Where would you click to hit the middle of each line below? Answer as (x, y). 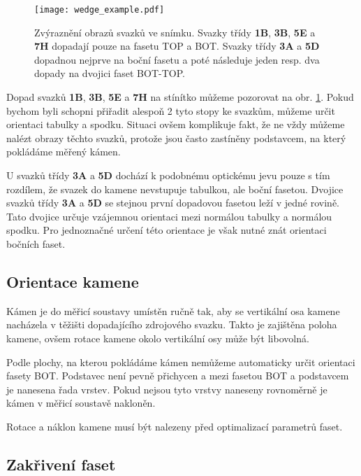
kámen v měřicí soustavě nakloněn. (81, 403)
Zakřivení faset (61, 464)
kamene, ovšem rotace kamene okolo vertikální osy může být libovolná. (158, 338)
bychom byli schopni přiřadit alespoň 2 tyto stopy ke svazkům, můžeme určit (171, 110)
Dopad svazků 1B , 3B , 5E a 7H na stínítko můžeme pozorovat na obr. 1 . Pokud (180, 97)
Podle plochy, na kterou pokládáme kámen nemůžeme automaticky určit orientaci (181, 362)
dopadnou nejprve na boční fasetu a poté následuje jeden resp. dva (177, 59)
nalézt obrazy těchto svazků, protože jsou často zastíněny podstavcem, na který (176, 138)
